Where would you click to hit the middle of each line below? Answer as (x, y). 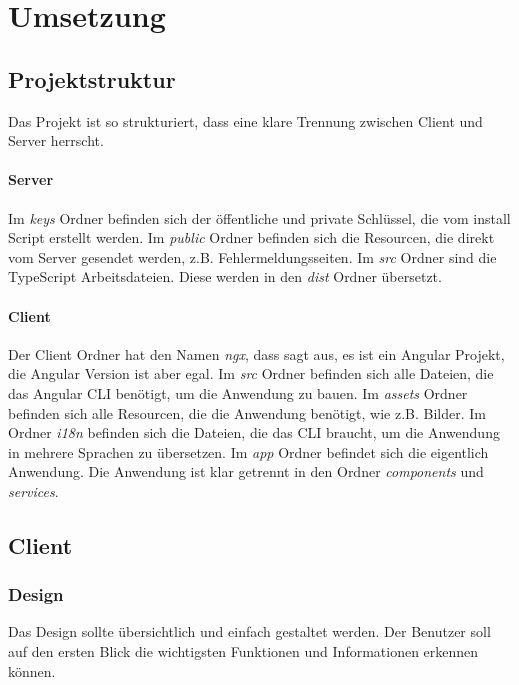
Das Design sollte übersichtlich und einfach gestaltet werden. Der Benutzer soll (249, 631)
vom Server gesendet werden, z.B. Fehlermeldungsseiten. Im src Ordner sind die (252, 256)
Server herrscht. (56, 140)
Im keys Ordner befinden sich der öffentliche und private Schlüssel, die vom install (259, 217)
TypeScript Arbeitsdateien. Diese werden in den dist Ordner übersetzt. (225, 276)
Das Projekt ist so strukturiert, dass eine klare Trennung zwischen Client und (245, 120)
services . (33, 490)
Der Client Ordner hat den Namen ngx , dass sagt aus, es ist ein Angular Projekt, (256, 353)
